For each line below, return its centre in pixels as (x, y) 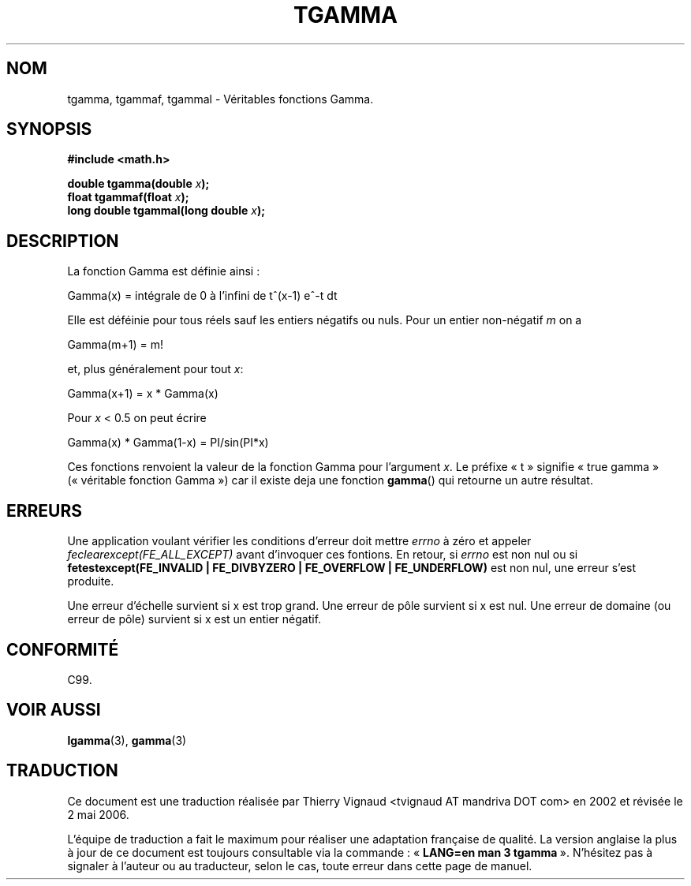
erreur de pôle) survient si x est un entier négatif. (194, 619)
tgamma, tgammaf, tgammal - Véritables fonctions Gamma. (220, 99)
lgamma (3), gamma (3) (127, 740)
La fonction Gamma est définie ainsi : (164, 271)
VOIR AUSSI (54, 710)
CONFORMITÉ (63, 649)
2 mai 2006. (98, 814)
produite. (91, 581)
